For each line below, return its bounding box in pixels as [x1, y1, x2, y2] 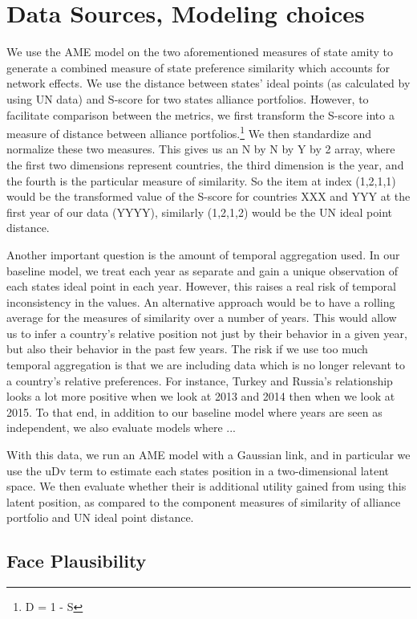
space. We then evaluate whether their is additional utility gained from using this [6, 478, 407, 495]
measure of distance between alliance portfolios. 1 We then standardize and [6, 123, 372, 141]
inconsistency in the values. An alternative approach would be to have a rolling [6, 293, 395, 310]
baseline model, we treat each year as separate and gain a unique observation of [6, 262, 399, 279]
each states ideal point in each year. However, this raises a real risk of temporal [6, 278, 396, 295]
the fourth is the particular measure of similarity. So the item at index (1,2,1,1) [6, 172, 396, 189]
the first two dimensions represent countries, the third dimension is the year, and [6, 156, 404, 173]
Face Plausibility [6, 548, 147, 573]
